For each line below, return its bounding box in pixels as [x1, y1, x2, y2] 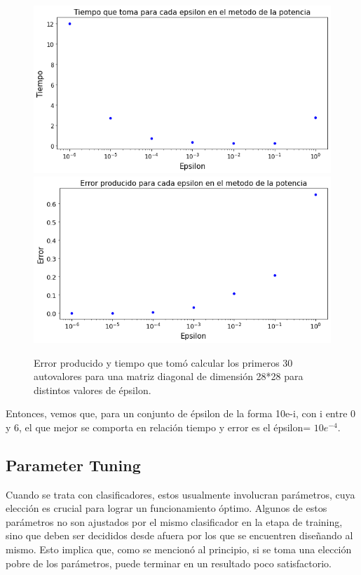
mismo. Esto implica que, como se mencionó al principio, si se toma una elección [6, 542, 352, 557]
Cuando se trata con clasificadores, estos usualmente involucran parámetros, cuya [6, 487, 355, 501]
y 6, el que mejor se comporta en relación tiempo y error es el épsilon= [6, 419, 311, 434]
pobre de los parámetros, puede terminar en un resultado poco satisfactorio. [6, 555, 332, 570]
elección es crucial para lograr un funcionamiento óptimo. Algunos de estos [6, 501, 327, 515]
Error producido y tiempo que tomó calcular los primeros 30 [34, 355, 293, 370]
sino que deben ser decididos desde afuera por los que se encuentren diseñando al [6, 528, 353, 543]
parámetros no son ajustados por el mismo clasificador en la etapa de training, [6, 514, 343, 529]
